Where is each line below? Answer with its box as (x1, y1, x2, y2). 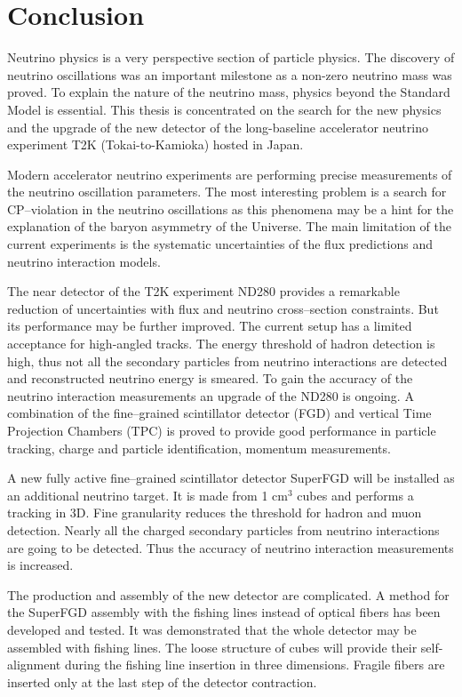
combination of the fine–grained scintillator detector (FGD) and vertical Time (7, 404, 432, 422)
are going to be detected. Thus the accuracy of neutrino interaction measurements (7, 538, 454, 557)
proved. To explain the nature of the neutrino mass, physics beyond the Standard (7, 83, 450, 101)
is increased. (7, 556, 74, 574)
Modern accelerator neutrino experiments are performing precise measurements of (7, 164, 452, 183)
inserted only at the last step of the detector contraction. (7, 672, 317, 691)
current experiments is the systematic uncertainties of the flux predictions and (7, 235, 433, 253)
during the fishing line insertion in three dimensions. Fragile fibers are (64, 655, 445, 674)
